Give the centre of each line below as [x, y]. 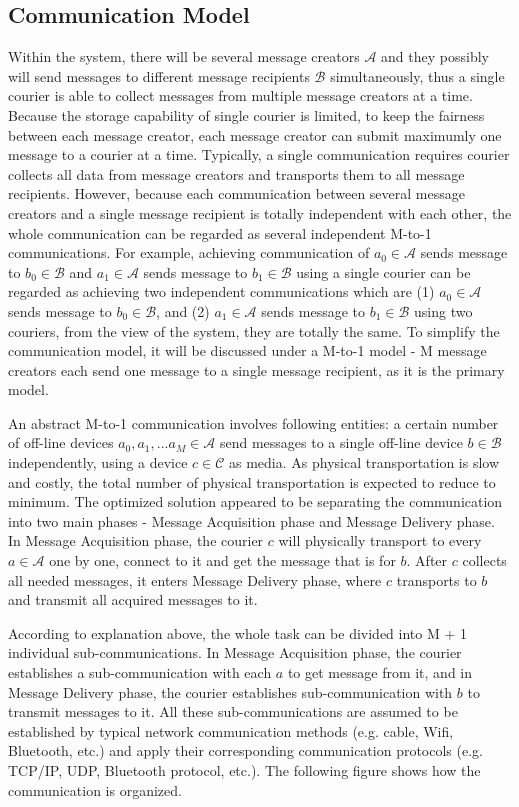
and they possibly [435, 56]
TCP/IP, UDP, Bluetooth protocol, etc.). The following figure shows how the [244, 769]
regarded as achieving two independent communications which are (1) [221, 291]
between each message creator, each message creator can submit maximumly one [255, 134]
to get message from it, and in [380, 672]
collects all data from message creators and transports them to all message [236, 173]
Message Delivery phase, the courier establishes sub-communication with [230, 691]
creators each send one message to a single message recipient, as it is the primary [256, 369]
